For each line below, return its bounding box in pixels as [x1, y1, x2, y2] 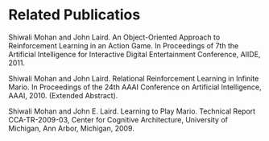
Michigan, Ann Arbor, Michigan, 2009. [8, 123, 134, 133]
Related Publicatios [8, 6, 141, 24]
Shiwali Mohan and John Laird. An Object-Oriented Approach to [8, 32, 221, 42]
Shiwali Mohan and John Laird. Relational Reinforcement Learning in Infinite [8, 73, 259, 83]
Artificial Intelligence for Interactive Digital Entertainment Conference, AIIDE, [8, 49, 261, 59]
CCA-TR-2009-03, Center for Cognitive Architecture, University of [8, 114, 228, 124]
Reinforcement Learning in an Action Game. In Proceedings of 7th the [8, 40, 239, 50]
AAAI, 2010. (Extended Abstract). [8, 90, 118, 100]
